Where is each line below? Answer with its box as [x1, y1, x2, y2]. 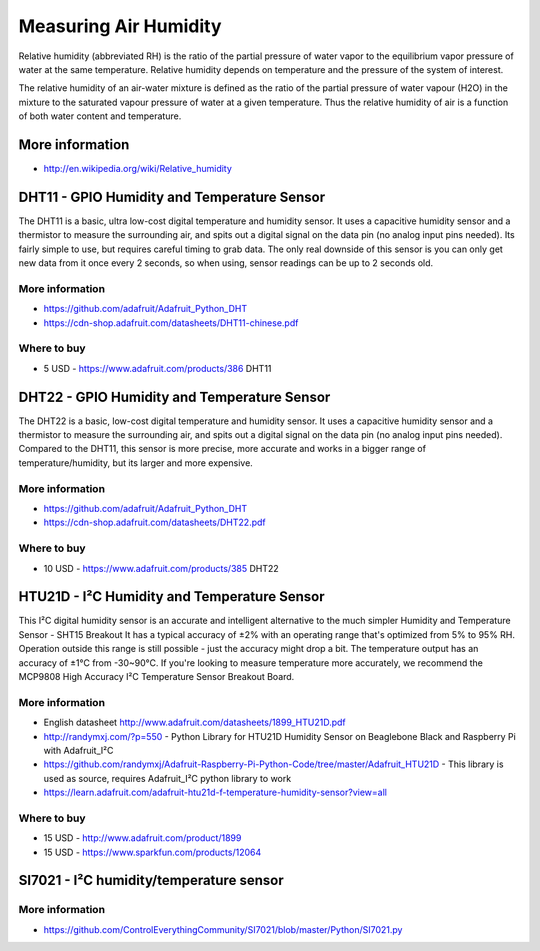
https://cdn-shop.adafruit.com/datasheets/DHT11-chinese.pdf [43, 316, 299, 329]
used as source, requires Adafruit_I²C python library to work [43, 772, 292, 784]
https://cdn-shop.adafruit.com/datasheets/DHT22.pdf [43, 516, 266, 529]
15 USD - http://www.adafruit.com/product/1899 [43, 832, 242, 844]
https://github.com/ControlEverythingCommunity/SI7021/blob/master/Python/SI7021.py [43, 923, 403, 935]
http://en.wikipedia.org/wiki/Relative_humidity [43, 163, 232, 175]
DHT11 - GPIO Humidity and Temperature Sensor [18, 188, 326, 205]
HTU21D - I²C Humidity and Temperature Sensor [18, 588, 325, 605]
